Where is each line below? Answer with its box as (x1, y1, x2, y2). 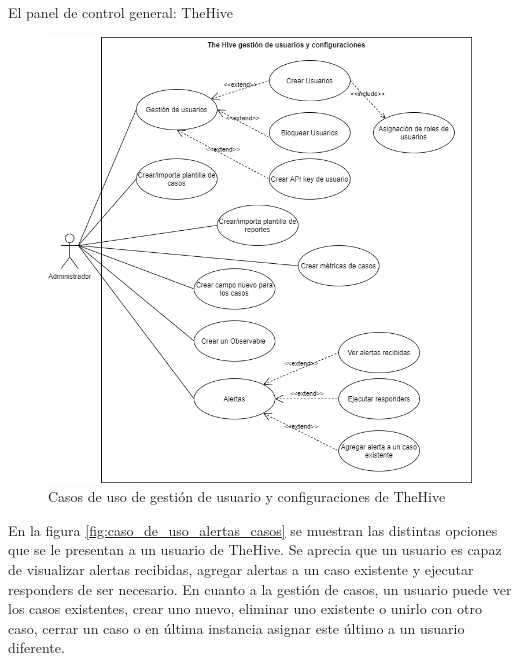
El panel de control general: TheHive (8, 2, 234, 22)
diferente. (8, 637, 65, 658)
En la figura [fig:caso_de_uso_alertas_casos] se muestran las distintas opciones (8, 519, 498, 540)
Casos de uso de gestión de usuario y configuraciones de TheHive (48, 486, 446, 507)
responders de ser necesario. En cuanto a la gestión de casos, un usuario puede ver (8, 578, 512, 599)
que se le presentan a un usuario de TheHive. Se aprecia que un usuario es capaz (8, 539, 502, 560)
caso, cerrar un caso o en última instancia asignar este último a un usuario (8, 617, 465, 638)
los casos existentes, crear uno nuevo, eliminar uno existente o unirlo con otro (8, 598, 482, 619)
